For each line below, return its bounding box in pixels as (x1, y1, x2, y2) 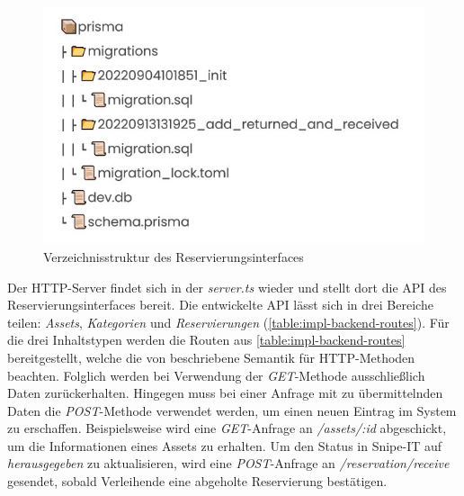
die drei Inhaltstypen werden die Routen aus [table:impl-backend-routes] (7, 330, 406, 349)
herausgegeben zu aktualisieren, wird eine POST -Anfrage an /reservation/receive (7, 454, 450, 473)
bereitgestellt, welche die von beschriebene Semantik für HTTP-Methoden (7, 347, 415, 366)
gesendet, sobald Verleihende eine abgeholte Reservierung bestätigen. (7, 472, 388, 491)
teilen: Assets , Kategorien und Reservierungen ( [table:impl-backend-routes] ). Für (7, 312, 450, 331)
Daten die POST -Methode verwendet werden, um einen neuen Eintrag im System (7, 401, 457, 419)
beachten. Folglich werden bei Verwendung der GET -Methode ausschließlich (7, 365, 425, 384)
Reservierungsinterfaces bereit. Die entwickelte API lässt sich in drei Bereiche (7, 295, 433, 314)
